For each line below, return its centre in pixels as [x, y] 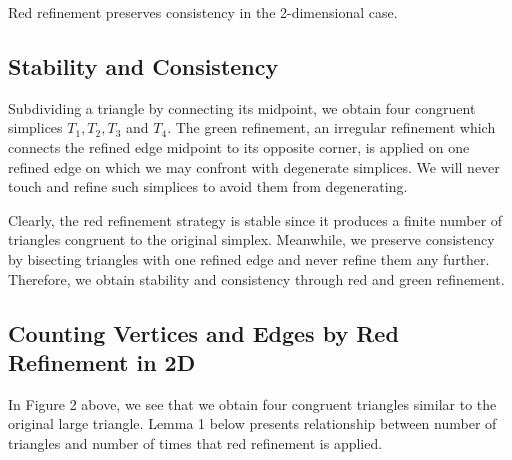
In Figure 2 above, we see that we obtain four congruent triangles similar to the [252, 403]
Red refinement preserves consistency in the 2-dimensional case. [203, 12]
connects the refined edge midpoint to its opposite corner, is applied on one [239, 146]
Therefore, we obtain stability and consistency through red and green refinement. [256, 278]
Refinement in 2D [102, 361]
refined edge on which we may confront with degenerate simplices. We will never [254, 166]
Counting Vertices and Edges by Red [203, 332]
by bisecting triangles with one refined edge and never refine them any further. [249, 258]
